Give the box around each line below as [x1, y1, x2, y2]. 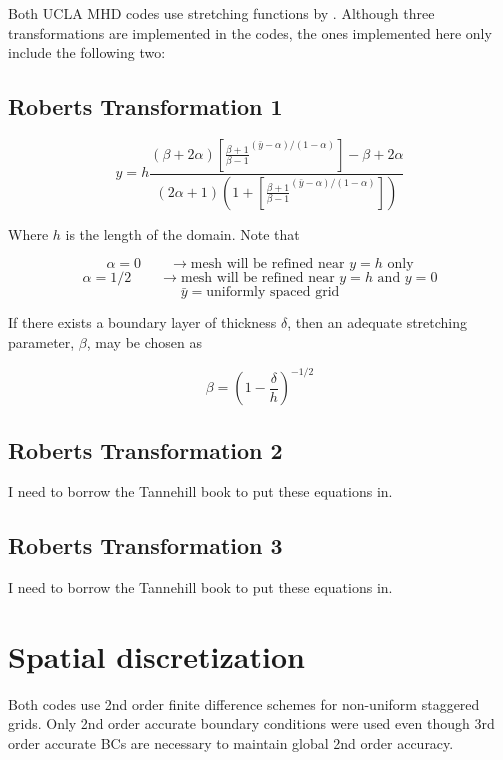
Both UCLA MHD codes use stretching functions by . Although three [8, 3, 435, 23]
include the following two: [8, 42, 166, 63]
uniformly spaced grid [206, 285, 340, 300]
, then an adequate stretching [287, 312, 468, 333]
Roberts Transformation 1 [8, 91, 283, 122]
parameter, [8, 332, 75, 353]
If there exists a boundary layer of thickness [8, 312, 277, 333]
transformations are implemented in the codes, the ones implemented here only [8, 22, 492, 43]
